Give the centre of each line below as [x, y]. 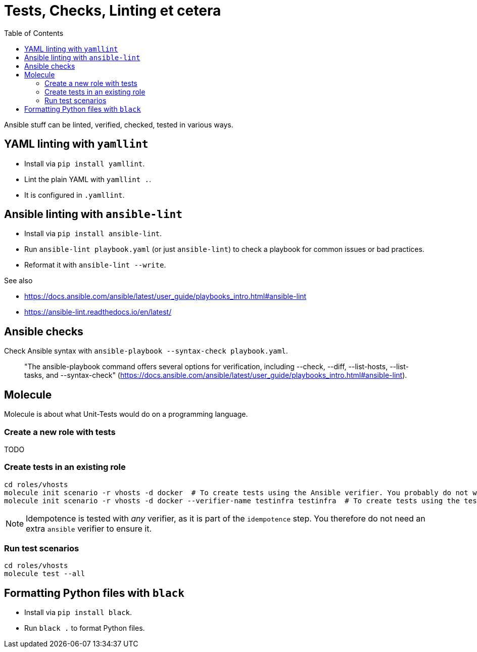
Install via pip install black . [78, 613]
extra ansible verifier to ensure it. [89, 528]
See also [18, 281]
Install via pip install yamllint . [85, 163]
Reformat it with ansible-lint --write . [95, 265]
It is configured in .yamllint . [75, 195]
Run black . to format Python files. [85, 628]
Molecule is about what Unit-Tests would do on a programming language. [126, 414]
